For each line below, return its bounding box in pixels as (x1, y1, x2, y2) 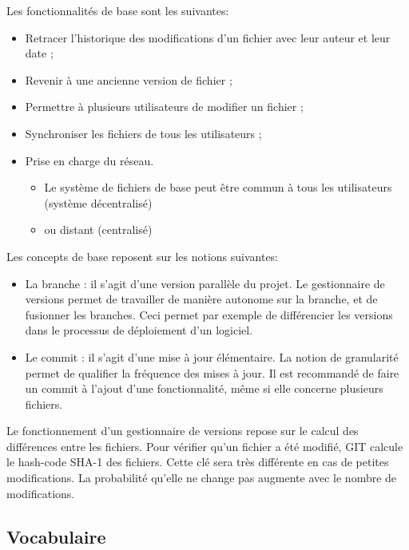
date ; (25, 45, 54, 61)
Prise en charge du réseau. (25, 152, 154, 168)
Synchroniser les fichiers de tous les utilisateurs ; (25, 125, 262, 141)
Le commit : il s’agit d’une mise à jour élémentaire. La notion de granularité (25, 348, 399, 365)
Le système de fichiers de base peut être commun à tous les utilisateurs (44, 179, 392, 196)
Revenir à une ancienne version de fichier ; (25, 71, 232, 88)
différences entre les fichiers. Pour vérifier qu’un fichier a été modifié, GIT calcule (6, 437, 403, 454)
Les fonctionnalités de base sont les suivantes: (6, 2, 229, 18)
